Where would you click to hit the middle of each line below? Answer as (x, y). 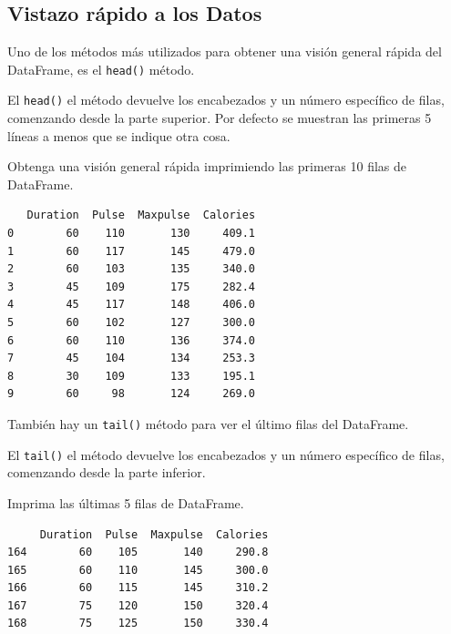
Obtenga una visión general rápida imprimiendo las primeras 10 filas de (207, 166)
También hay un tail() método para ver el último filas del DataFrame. (208, 424)
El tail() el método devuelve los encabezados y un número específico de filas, (226, 454)
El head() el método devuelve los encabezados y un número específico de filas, (226, 100)
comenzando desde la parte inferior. (107, 472)
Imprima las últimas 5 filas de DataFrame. (126, 502)
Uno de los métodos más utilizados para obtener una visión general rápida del (225, 51)
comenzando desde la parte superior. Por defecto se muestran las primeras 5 (220, 118)
